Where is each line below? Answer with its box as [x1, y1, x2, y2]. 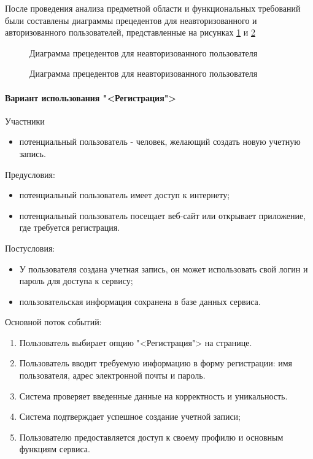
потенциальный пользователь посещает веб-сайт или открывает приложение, [19, 209, 306, 222]
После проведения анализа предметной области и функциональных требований [5, 2, 301, 14]
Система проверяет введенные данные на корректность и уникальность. [19, 389, 288, 402]
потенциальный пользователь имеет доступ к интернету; [19, 188, 230, 201]
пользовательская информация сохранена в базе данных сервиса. [19, 295, 261, 307]
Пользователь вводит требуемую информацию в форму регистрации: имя [19, 357, 292, 369]
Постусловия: [5, 241, 55, 254]
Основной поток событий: [5, 315, 102, 328]
